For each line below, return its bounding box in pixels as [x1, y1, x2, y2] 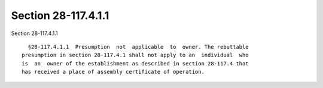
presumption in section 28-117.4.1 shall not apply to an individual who [22, 52, 249, 59]
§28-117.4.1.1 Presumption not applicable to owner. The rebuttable [28, 43, 249, 50]
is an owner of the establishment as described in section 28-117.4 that [22, 60, 249, 67]
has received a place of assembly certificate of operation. [22, 68, 205, 76]
